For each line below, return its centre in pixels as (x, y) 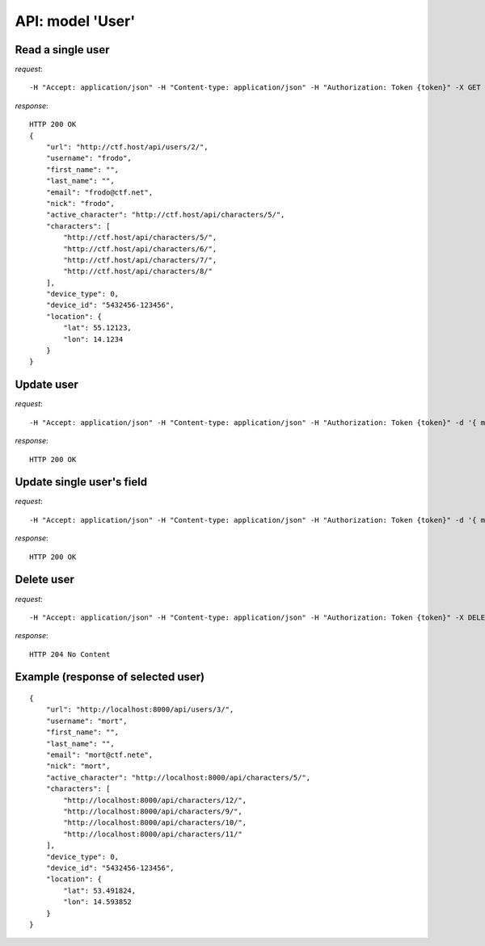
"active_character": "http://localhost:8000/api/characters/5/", (178, 777)
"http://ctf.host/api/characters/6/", (140, 249)
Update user (46, 385)
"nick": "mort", (78, 766)
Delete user (44, 580)
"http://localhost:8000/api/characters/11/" (153, 834)
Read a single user (62, 50)
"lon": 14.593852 (98, 902)
